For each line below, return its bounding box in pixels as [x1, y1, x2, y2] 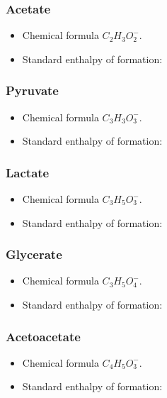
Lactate [6, 163, 50, 181]
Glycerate [6, 245, 62, 263]
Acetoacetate [6, 327, 81, 345]
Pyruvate [6, 82, 59, 99]
